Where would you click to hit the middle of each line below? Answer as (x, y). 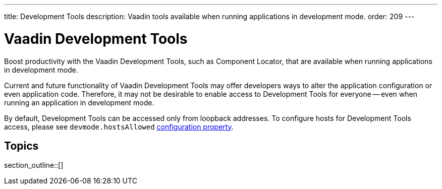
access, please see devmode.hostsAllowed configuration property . (119, 127)
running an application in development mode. (79, 102)
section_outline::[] (34, 165)
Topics (21, 146)
